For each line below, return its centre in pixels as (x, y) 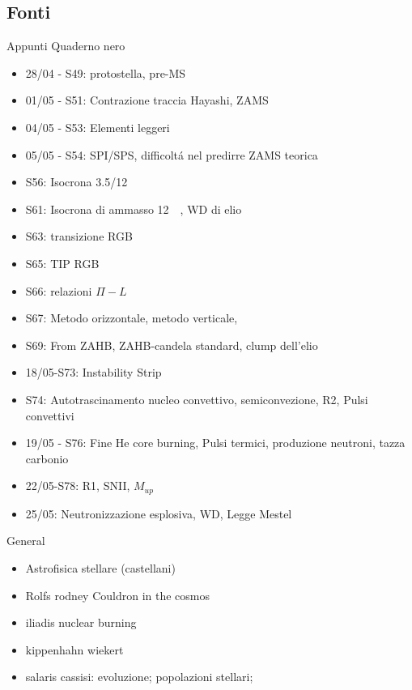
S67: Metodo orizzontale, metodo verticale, (132, 318)
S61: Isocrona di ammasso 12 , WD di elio (134, 209)
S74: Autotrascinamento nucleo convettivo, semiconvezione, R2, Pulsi (197, 399)
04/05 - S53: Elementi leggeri (98, 127)
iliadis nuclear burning (81, 622)
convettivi (50, 415)
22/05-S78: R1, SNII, (78, 486)
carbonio (47, 458)
